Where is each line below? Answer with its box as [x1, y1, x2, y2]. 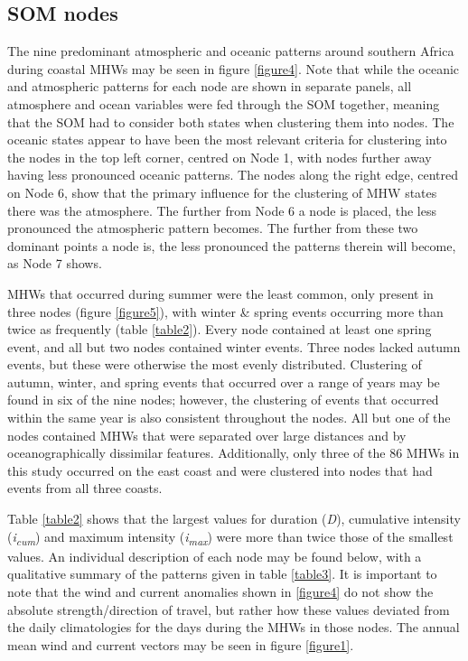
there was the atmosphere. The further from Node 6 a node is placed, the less [7, 200, 436, 219]
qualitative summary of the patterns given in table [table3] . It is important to [7, 564, 437, 583]
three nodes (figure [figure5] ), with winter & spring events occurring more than [7, 302, 444, 321]
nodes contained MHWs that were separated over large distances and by [7, 425, 407, 444]
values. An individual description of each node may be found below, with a [7, 546, 422, 565]
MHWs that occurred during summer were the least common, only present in [7, 284, 434, 303]
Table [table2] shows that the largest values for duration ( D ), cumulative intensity [7, 509, 461, 528]
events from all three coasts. [7, 479, 163, 498]
